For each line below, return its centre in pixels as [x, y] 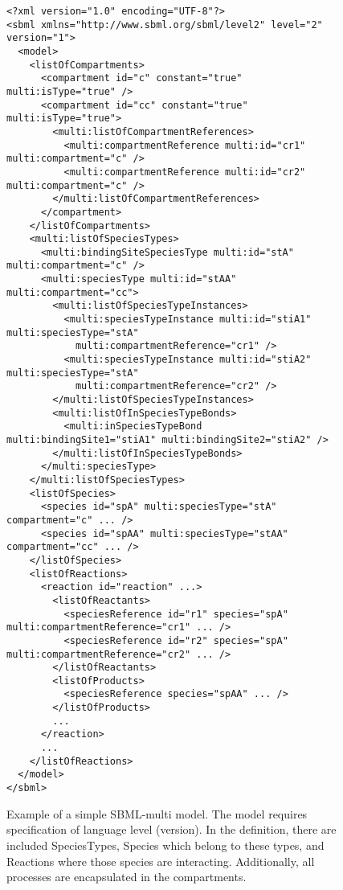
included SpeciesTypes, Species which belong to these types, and [165, 845]
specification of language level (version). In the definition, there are [171, 829]
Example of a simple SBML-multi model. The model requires [157, 813]
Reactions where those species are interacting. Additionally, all [161, 861]
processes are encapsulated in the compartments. [127, 877]
